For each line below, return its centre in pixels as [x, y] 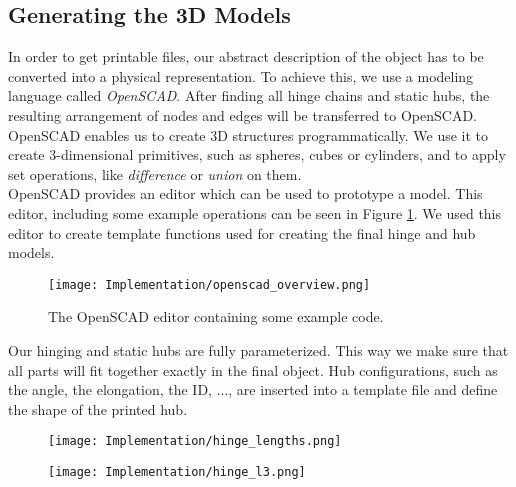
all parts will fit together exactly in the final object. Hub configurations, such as [253, 369]
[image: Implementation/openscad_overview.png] [209, 284]
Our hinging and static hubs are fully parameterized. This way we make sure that [258, 349]
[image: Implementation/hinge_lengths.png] [195, 441]
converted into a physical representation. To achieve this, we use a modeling [241, 75]
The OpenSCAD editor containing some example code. [216, 316]
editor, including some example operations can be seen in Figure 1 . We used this [255, 212]
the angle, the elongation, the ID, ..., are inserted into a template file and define [253, 389]
